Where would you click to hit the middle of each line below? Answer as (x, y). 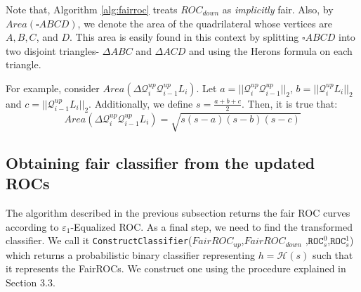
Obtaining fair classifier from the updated (160, 162)
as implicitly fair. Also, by (278, 9)
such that (333, 254)
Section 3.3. (31, 282)
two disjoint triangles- (53, 50)
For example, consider (53, 88)
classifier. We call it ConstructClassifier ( (99, 240)
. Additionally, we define (141, 103)
